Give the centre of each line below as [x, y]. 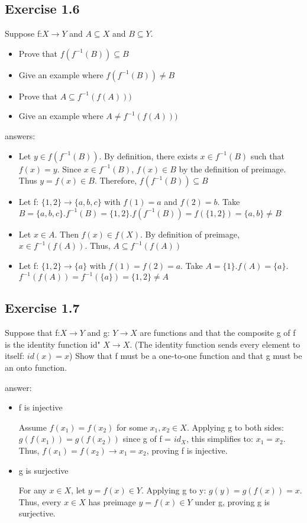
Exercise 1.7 [42, 308]
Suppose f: [24, 33]
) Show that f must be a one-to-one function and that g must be [186, 356]
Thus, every [40, 501]
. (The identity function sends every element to [215, 344]
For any [33, 490]
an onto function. [36, 368]
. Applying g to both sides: [235, 427]
